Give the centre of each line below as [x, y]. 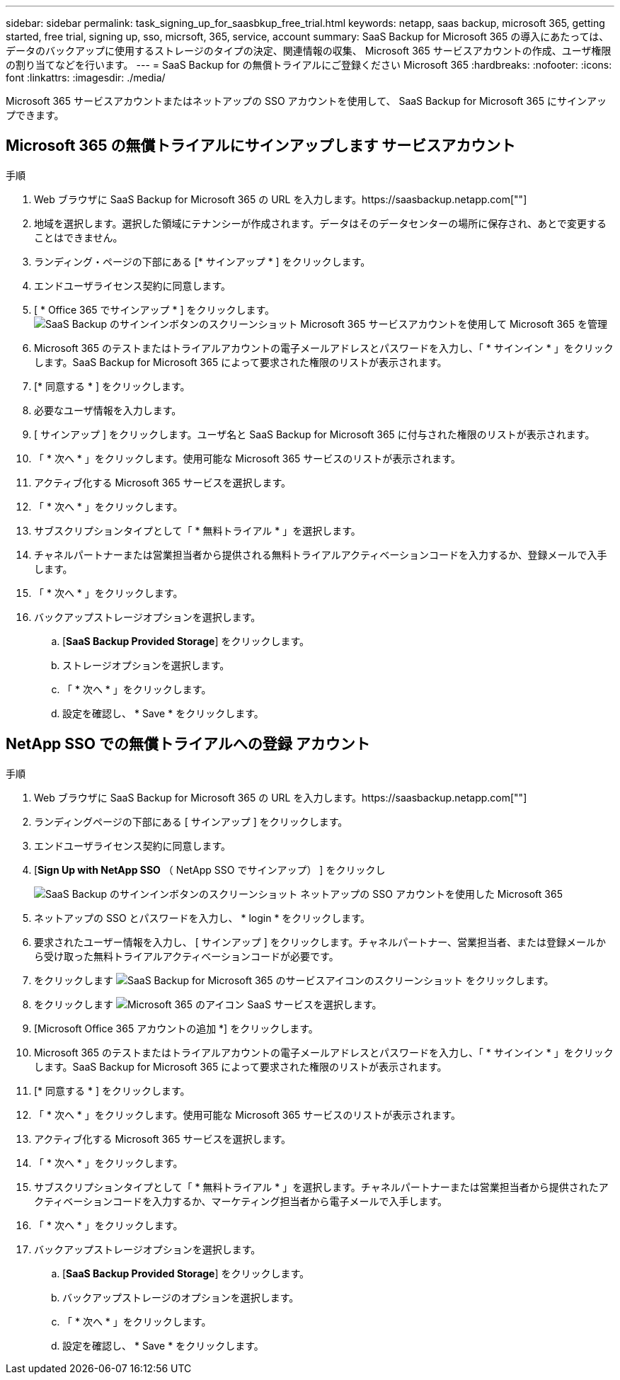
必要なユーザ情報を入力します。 [108, 410]
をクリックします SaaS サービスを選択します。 [208, 1004]
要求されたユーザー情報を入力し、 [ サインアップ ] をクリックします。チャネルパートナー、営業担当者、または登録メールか [320, 942]
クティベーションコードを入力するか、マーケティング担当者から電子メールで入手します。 [241, 1201]
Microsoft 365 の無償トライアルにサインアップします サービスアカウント [261, 146]
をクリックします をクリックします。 [294, 980]
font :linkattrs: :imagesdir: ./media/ [86, 78]
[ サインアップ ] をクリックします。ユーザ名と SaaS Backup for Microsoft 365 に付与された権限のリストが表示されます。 [315, 434]
